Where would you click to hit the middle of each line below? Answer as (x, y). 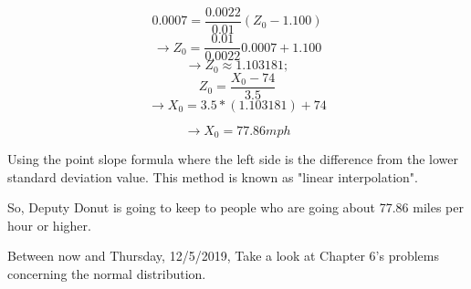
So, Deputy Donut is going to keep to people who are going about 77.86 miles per (235, 207)
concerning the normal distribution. (107, 274)
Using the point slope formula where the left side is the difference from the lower (233, 159)
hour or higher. (49, 225)
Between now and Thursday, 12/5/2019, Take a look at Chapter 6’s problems (224, 256)
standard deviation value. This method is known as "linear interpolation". (213, 176)
